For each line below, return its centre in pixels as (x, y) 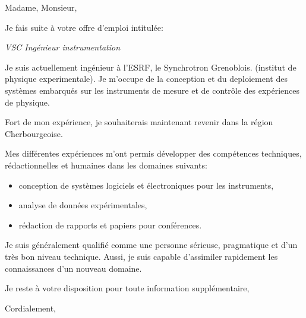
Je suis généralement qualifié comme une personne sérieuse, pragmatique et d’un (151, 245)
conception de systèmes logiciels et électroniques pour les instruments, (146, 185)
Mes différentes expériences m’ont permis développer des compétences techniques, (153, 153)
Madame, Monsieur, (41, 7)
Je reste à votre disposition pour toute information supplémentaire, (127, 288)
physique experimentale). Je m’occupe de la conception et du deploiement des (146, 79)
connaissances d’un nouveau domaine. (73, 268)
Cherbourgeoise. (34, 133)
